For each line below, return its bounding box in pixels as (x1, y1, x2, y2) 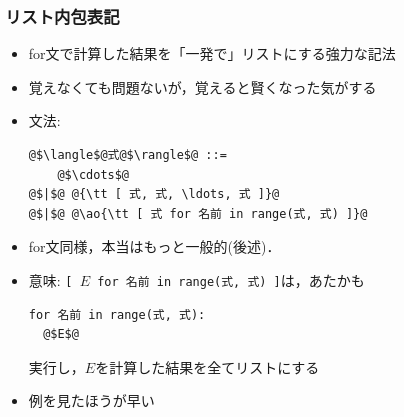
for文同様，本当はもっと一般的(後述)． (28, 236, 281, 257)
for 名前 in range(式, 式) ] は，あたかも (97, 269, 365, 290)
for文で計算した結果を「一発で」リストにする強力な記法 (28, 43, 396, 64)
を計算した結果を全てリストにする (95, 356, 320, 377)
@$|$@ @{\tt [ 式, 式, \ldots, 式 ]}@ (28, 187, 280, 202)
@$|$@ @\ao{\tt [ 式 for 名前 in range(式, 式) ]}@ (28, 206, 368, 221)
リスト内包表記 (5, 3, 120, 28)
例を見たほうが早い (28, 390, 155, 411)
